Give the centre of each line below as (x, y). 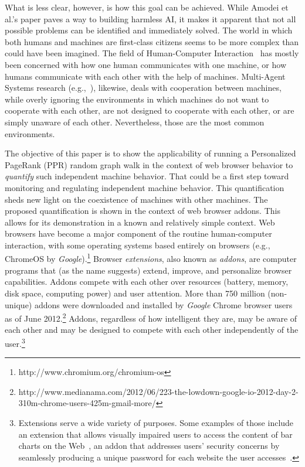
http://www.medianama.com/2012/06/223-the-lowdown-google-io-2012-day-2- (158, 391)
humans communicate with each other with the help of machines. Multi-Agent (145, 76)
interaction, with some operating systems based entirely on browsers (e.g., (138, 245)
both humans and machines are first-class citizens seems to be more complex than (152, 41)
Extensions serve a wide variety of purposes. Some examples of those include (156, 422)
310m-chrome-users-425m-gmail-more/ (87, 403)
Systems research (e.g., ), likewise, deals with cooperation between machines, (143, 88)
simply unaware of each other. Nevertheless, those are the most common (135, 122)
